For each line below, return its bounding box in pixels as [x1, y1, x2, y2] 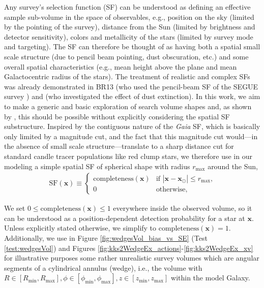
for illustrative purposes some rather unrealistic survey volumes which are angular [4, 252, 259, 263]
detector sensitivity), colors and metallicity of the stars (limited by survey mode [4, 31, 253, 42]
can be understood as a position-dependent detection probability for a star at [4, 212, 245, 223]
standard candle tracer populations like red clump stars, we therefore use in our [4, 150, 252, 161]
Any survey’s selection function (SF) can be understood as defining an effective [4, 2, 251, 12]
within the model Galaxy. [171, 272, 250, 283]
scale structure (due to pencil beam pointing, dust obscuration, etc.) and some [4, 51, 249, 61]
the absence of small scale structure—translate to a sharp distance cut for [4, 141, 234, 151]
